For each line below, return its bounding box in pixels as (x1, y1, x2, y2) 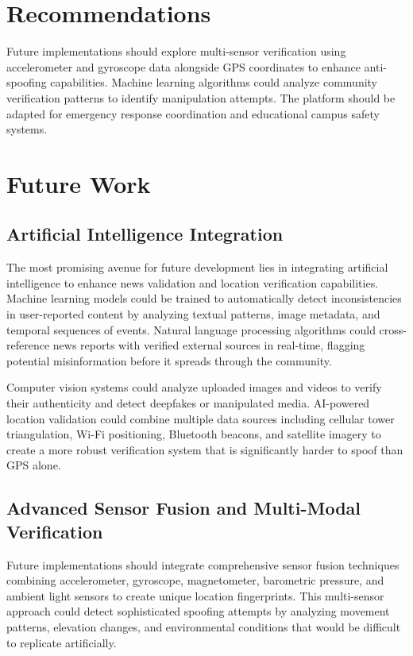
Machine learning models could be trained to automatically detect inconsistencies (6, 290, 402, 307)
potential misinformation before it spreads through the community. (6, 352, 332, 369)
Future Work (6, 167, 151, 199)
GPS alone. (6, 457, 61, 473)
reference (6, 337, 50, 353)
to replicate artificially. (6, 634, 117, 650)
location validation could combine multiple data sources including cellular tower (6, 410, 395, 426)
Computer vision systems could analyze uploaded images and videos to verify (6, 379, 382, 396)
